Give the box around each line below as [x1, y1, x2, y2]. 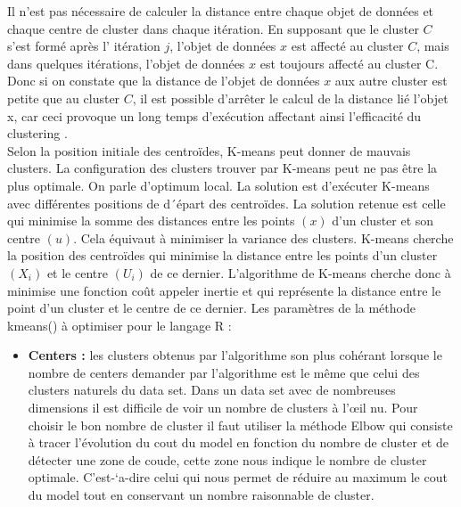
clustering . [7, 124, 68, 143]
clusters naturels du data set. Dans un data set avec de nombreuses [28, 380, 396, 399]
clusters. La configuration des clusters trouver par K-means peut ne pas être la [7, 159, 438, 177]
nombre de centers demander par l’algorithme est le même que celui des [28, 363, 420, 381]
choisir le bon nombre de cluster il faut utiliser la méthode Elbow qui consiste [28, 415, 453, 434]
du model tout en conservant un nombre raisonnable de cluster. [28, 486, 375, 504]
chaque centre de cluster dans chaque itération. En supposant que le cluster [7, 19, 419, 37]
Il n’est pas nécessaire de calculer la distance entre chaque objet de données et [7, 2, 434, 20]
